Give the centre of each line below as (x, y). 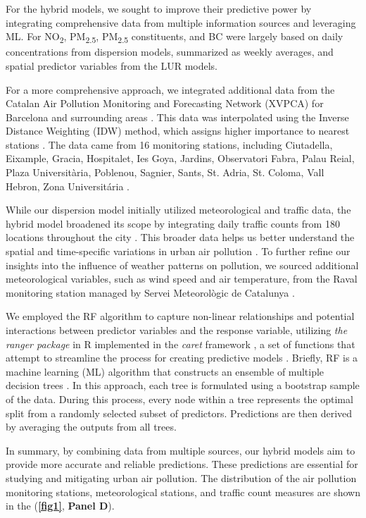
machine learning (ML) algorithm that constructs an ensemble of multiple (165, 371)
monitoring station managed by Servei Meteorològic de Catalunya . (150, 292)
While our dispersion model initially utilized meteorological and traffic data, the (178, 210)
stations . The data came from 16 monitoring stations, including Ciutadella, (169, 144)
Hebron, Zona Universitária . (68, 186)
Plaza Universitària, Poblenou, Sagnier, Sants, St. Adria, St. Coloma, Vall (165, 172)
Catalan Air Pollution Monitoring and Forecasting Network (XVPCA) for (165, 103)
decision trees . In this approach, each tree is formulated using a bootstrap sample (183, 385)
